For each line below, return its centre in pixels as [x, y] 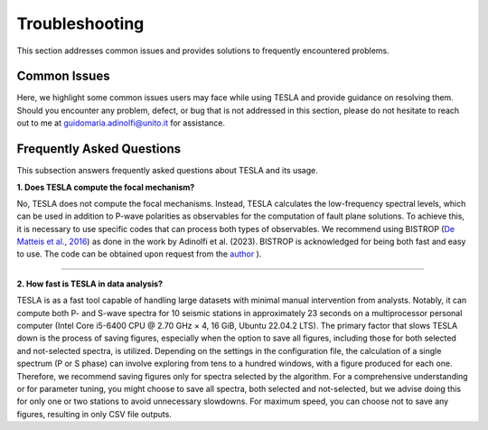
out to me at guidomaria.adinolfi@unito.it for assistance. [121, 123]
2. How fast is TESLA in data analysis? [89, 284]
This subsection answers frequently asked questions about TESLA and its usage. [167, 171]
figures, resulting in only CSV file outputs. [94, 414]
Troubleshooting [80, 23]
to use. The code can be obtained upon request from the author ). [139, 254]
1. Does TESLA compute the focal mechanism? [106, 187]
